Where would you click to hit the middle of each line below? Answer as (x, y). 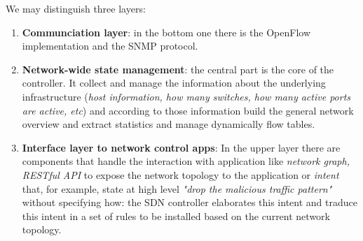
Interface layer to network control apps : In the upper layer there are (181, 147)
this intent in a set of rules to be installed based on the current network (176, 216)
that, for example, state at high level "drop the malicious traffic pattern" (177, 188)
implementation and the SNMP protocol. (110, 46)
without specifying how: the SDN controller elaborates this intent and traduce (190, 202)
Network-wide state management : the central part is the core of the (178, 69)
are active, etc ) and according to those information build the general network (188, 110)
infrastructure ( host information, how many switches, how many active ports (186, 96)
